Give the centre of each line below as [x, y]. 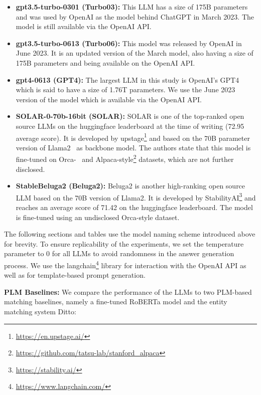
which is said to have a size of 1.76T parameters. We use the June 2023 [125, 89]
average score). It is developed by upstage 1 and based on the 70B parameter [133, 137]
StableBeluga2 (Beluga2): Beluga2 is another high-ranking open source [130, 186]
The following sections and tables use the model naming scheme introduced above [130, 234]
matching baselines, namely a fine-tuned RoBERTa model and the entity [116, 302]
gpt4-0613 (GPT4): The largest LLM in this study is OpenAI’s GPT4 [127, 79]
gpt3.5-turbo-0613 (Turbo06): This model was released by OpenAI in [129, 43]
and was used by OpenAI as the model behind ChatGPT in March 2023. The [135, 16]
